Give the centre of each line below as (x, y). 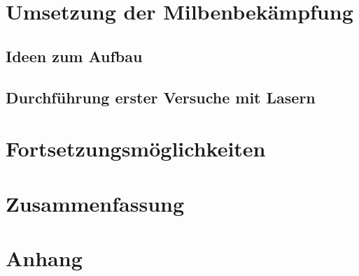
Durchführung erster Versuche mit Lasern (161, 97)
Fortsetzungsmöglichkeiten (136, 148)
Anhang (44, 257)
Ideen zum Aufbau (74, 56)
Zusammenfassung (95, 203)
